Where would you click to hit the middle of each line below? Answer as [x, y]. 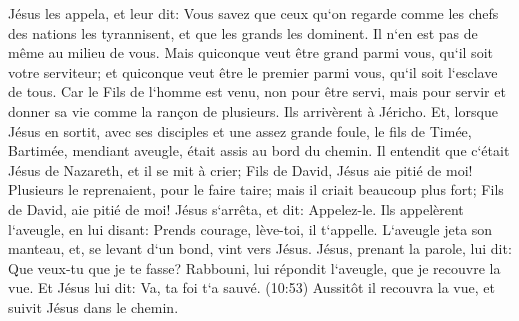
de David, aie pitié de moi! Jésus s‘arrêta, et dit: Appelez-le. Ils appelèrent [236, 208]
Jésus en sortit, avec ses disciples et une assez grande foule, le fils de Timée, [240, 130]
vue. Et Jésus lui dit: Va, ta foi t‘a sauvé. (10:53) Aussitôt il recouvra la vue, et [251, 287]
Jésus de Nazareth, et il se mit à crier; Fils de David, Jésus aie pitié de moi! [240, 169]
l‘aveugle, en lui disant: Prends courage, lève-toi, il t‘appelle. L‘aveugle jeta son [250, 228]
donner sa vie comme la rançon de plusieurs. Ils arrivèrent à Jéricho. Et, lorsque [253, 110]
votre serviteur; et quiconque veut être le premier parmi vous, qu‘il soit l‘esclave [253, 71]
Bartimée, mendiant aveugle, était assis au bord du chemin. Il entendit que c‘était [259, 150]
